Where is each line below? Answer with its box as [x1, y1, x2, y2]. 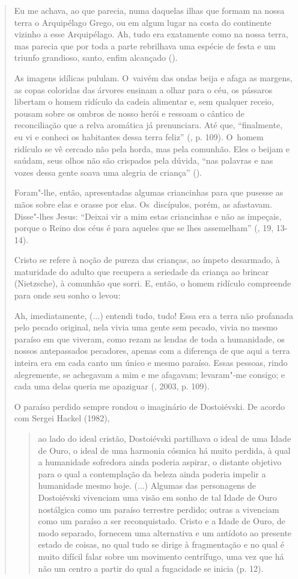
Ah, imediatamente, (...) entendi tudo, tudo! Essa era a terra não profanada [14, 309, 293, 321]
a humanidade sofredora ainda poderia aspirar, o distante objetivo [38, 456, 282, 468]
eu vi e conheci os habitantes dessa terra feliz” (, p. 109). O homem [14, 130, 264, 143]
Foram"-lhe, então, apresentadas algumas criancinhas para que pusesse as [14, 186, 284, 199]
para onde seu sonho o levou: [14, 289, 121, 302]
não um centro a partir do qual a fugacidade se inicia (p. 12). [38, 562, 264, 574]
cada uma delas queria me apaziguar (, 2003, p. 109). [14, 380, 210, 392]
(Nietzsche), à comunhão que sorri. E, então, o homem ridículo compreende [14, 277, 291, 289]
